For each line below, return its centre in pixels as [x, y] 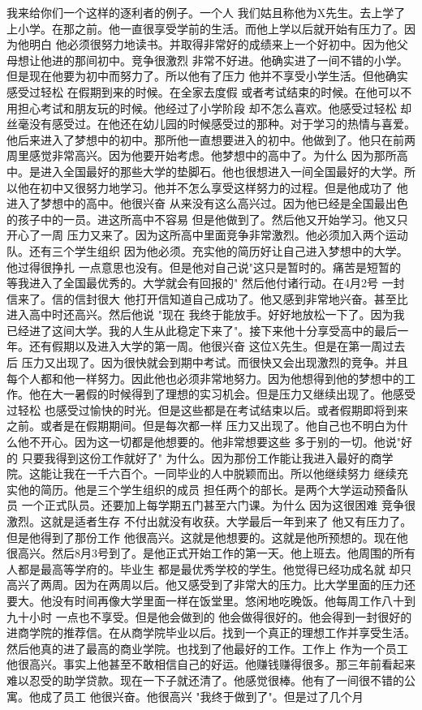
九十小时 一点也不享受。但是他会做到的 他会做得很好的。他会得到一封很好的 [209, 616]
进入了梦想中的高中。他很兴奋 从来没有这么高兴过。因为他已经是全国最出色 [207, 203]
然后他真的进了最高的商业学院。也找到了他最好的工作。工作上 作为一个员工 [207, 648]
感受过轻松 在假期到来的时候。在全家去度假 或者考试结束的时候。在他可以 [204, 91]
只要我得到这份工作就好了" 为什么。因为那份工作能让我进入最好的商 [202, 457]
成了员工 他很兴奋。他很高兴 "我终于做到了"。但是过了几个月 [202, 696]
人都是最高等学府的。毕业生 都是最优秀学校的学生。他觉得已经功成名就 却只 [209, 568]
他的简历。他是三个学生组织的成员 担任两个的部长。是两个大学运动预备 [207, 489]
